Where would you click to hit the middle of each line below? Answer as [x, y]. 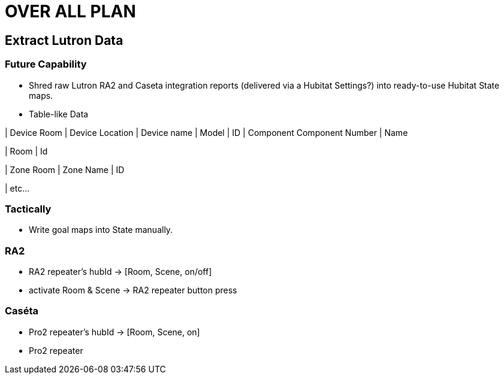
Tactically [28, 209]
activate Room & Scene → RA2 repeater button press [133, 290]
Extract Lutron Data [64, 40]
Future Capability [46, 64]
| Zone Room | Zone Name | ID [65, 169]
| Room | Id [26, 151]
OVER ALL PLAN [70, 11]
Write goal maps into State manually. [101, 230]
